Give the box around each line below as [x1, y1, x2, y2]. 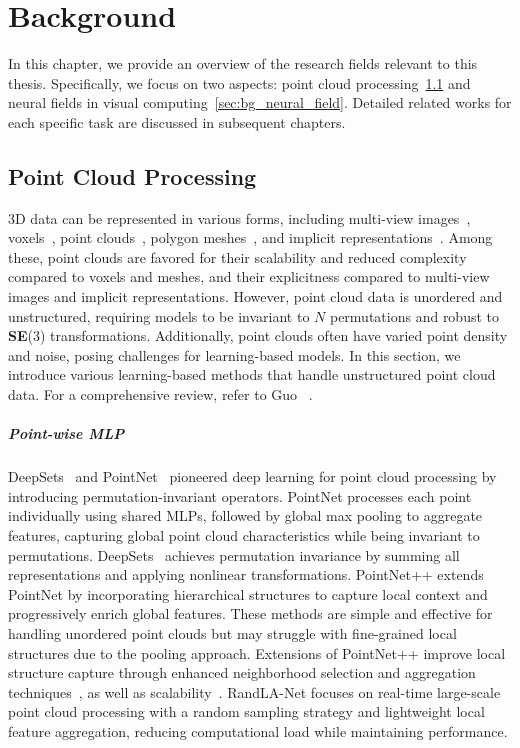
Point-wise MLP [8, 423, 125, 444]
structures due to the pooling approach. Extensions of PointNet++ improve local [8, 642, 506, 663]
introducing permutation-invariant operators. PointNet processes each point [8, 485, 472, 506]
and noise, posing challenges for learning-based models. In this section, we [8, 344, 461, 365]
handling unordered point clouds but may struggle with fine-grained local [8, 622, 457, 643]
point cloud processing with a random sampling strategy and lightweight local [8, 701, 485, 722]
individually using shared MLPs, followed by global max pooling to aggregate [8, 505, 483, 526]
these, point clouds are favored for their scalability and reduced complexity [8, 246, 467, 267]
